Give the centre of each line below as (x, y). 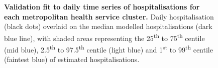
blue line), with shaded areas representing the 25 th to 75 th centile (104, 37)
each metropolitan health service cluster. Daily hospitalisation (109, 16)
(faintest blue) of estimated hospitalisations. (72, 59)
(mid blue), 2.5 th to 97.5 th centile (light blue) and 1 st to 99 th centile (108, 49)
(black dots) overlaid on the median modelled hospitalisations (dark (108, 26)
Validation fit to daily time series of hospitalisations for (102, 6)
